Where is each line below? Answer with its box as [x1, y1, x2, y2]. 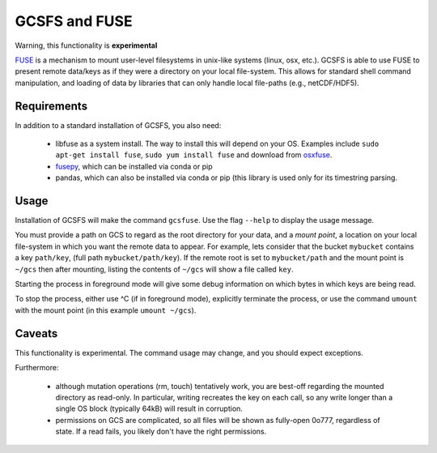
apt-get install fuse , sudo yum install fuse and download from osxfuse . [55, 150, 333, 160]
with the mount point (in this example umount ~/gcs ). [15, 305, 197, 315]
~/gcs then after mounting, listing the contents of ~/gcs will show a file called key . [15, 264, 294, 274]
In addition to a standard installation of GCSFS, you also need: [15, 120, 222, 130]
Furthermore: [15, 363, 59, 373]
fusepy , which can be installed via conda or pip [55, 161, 214, 171]
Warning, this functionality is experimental [15, 41, 158, 50]
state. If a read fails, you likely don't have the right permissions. [55, 426, 267, 437]
